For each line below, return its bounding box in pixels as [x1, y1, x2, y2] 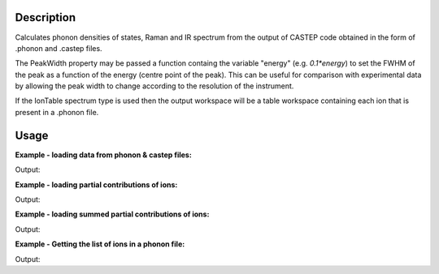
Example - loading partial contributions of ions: [15, 179, 178, 190]
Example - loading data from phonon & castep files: [15, 150, 193, 160]
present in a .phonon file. [15, 107, 99, 117]
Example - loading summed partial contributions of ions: [15, 209, 210, 219]
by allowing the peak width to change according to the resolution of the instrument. [15, 81, 294, 91]
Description [15, 11, 76, 24]
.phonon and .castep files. [15, 43, 102, 53]
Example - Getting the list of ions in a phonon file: [15, 239, 185, 249]
